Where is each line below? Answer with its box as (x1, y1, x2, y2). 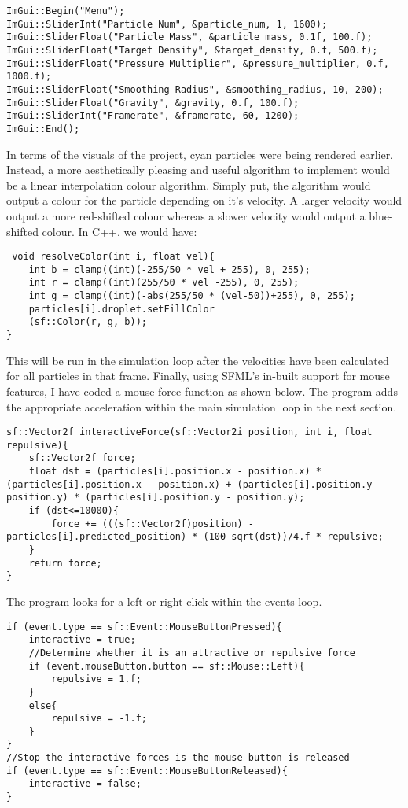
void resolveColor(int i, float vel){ (12, 251, 215, 263)
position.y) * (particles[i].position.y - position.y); (6, 492, 305, 504)
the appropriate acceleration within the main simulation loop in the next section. (6, 398, 397, 415)
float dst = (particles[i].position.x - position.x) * (28, 466, 322, 478)
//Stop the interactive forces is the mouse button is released (6, 752, 350, 764)
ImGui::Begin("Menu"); (6, 6, 125, 17)
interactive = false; (28, 778, 142, 790)
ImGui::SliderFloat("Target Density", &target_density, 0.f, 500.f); (6, 44, 378, 56)
